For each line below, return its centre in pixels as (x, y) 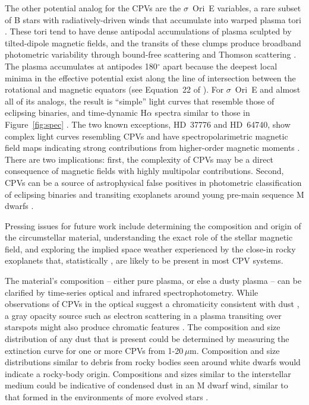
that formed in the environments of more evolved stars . (107, 397)
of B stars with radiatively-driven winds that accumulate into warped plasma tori (153, 19)
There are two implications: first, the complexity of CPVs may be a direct (139, 159)
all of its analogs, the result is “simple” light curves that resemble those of (140, 101)
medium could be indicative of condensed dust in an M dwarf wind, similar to (146, 385)
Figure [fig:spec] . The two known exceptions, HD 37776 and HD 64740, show (148, 124)
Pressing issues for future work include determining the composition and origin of (153, 225)
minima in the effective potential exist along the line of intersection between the (150, 77)
